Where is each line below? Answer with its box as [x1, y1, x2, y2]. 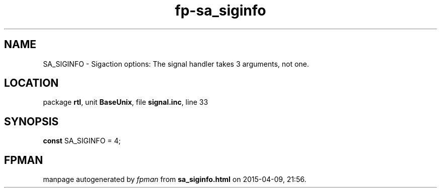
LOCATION [4, 77, 59, 90]
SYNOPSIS [4, 115, 59, 128]
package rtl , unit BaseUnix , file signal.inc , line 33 [43, 98, 208, 107]
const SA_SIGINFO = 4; [43, 136, 121, 145]
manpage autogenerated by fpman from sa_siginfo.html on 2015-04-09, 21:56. [43, 175, 307, 184]
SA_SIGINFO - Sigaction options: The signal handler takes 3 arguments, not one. [43, 59, 309, 68]
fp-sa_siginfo [175, 2, 266, 19]
